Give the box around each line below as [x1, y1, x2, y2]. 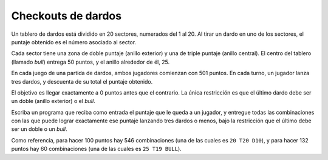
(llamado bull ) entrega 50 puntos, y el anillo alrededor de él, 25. [11, 58, 170, 65]
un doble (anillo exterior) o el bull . [11, 98, 95, 105]
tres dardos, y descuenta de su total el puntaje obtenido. [11, 78, 153, 85]
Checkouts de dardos [11, 9, 121, 22]
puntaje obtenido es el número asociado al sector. [11, 38, 137, 45]
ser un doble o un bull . [11, 125, 67, 133]
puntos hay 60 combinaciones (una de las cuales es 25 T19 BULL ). [11, 145, 182, 153]
